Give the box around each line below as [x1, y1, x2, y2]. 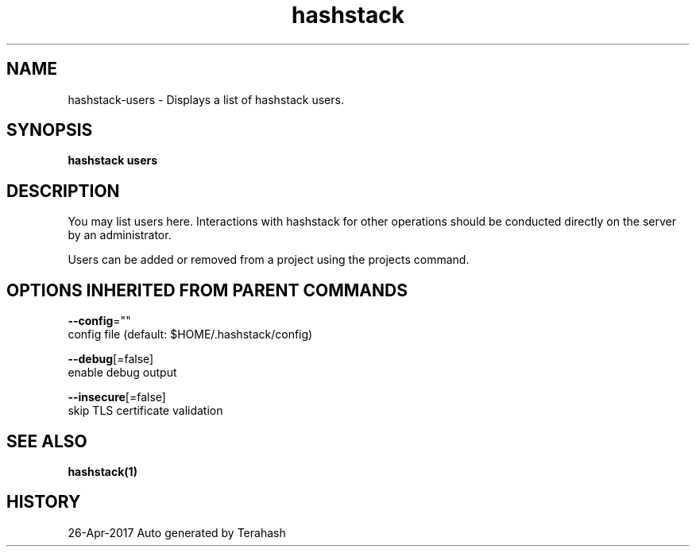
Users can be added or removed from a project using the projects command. [68, 253, 470, 267]
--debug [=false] [68, 352, 154, 366]
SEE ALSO [6, 431, 87, 451]
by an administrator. [68, 228, 172, 242]
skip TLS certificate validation [68, 404, 223, 418]
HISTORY [6, 492, 81, 512]
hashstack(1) [68, 464, 137, 478]
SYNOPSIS [6, 120, 93, 141]
